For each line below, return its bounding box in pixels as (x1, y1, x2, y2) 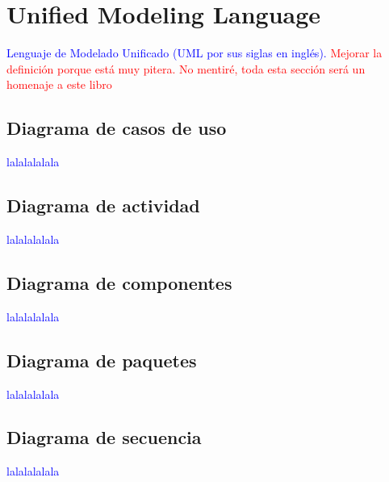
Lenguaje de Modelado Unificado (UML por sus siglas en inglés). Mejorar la (6, 44, 383, 61)
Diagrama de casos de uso (6, 115, 227, 140)
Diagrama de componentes (6, 270, 232, 295)
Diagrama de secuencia (6, 425, 202, 450)
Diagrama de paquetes (6, 347, 197, 372)
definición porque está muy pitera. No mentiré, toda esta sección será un (6, 60, 366, 77)
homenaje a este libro (6, 76, 112, 93)
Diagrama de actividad (6, 193, 200, 218)
